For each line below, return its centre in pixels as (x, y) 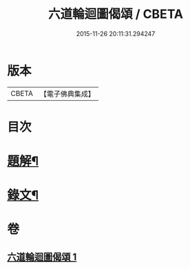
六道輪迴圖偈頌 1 (42, 257)
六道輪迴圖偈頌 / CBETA (116, 14)
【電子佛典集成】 (67, 94)
